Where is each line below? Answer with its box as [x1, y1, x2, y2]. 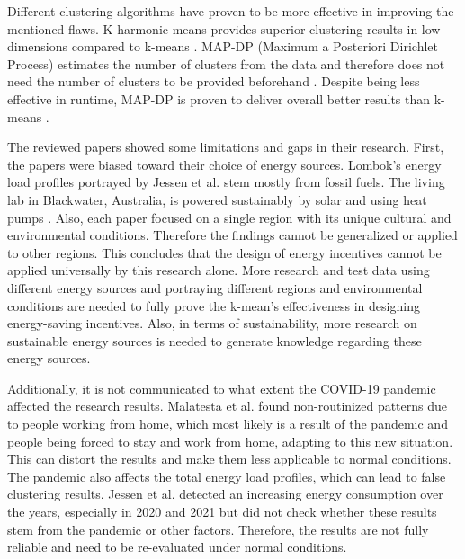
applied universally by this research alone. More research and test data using [7, 261, 430, 279]
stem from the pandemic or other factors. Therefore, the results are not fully [7, 519, 429, 538]
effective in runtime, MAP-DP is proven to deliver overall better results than [7, 89, 431, 108]
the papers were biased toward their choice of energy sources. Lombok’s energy [7, 155, 442, 173]
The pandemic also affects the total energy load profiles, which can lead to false [7, 466, 446, 485]
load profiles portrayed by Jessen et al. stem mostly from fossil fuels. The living [7, 173, 445, 191]
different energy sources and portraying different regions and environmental [7, 278, 423, 297]
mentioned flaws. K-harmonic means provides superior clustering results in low [7, 19, 441, 38]
